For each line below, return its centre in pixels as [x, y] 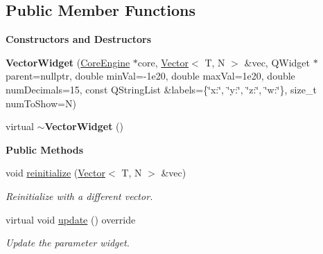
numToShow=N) [41, 103]
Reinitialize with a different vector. [79, 196]
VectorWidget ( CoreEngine [68, 62]
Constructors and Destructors [79, 39]
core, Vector [163, 62]
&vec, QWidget [277, 62]
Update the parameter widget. [68, 243]
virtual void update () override [71, 219]
